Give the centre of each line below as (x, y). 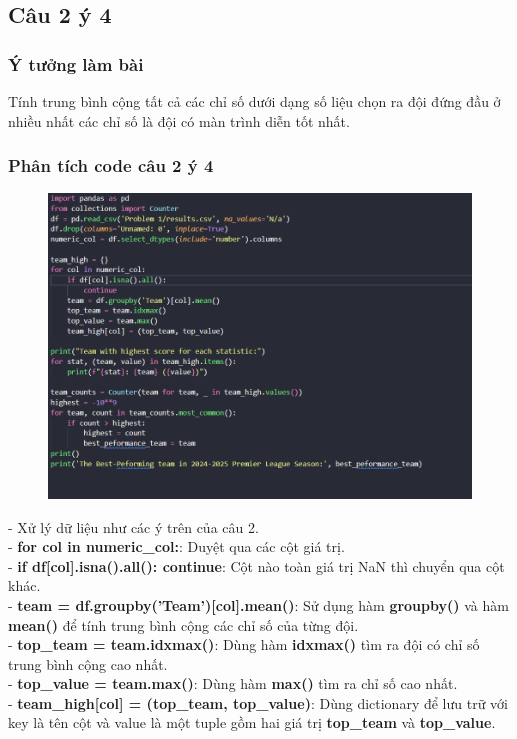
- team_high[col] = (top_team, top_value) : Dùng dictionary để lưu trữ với (258, 702)
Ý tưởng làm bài (76, 63)
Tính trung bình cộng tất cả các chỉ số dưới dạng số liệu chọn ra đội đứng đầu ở (254, 101)
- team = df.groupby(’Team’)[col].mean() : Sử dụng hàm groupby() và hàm (258, 604)
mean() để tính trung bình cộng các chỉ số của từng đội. (183, 624)
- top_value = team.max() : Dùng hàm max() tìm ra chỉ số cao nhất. (233, 683)
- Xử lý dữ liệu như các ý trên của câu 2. (133, 526)
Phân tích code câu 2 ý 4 (111, 165)
